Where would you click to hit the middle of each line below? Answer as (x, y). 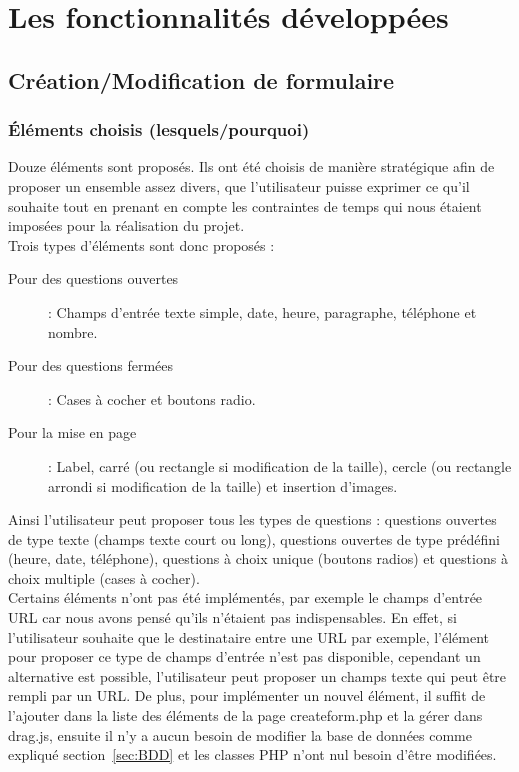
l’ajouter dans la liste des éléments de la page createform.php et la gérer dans (245, 715)
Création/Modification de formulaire (201, 79)
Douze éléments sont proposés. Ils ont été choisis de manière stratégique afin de (251, 166)
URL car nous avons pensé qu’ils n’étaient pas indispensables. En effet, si (232, 617)
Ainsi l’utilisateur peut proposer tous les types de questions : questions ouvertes (252, 519)
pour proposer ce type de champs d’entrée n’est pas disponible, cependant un (244, 656)
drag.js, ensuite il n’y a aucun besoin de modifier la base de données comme (240, 734)
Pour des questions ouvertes (93, 278)
